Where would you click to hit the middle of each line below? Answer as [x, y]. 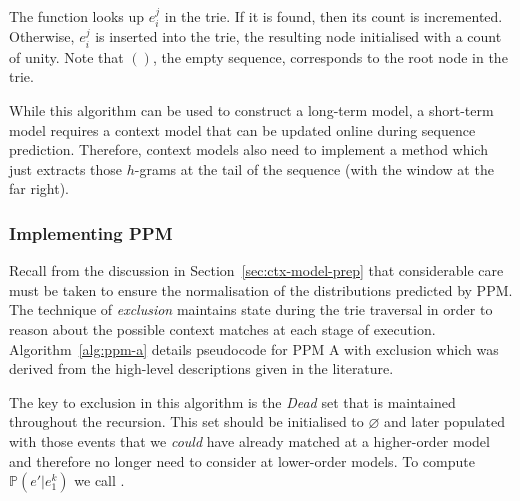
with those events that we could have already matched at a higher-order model [249, 440]
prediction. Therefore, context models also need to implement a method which [248, 149]
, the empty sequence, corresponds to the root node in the [330, 56]
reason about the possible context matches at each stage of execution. [222, 329]
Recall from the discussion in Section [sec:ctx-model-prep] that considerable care [256, 270]
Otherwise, [42, 36]
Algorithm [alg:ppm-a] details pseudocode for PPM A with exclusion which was [254, 348]
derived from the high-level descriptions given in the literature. [201, 368]
